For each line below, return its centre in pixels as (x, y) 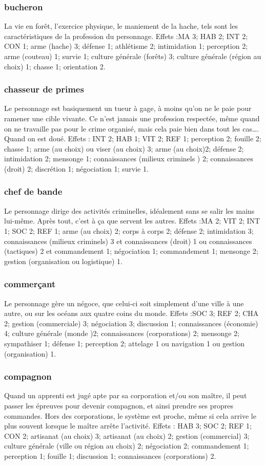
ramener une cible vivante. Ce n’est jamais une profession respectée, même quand (132, 118)
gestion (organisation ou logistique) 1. (63, 261)
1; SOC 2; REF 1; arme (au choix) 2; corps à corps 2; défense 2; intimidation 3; (129, 230)
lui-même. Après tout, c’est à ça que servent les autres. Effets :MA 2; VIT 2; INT (132, 221)
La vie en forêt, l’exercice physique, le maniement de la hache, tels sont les (121, 26)
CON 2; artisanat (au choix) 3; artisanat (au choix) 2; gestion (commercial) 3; (127, 435)
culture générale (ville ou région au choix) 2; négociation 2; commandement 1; (127, 446)
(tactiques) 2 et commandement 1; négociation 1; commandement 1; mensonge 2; (131, 251)
